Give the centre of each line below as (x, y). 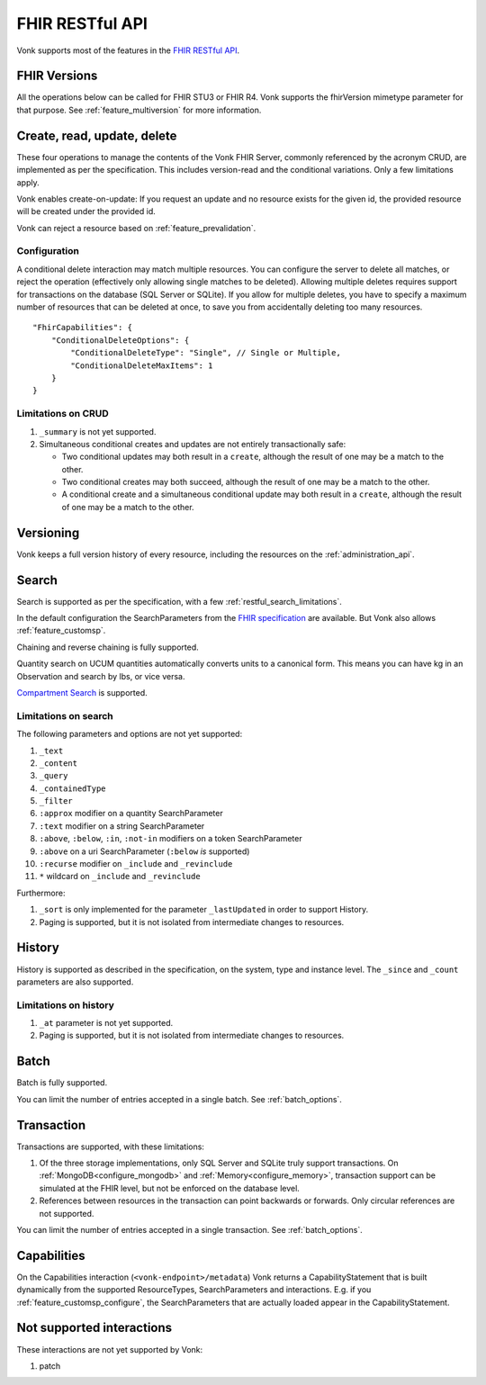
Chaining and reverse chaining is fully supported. (108, 647)
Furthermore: (41, 893)
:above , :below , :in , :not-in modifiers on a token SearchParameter (171, 839)
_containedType (73, 788)
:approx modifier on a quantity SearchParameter (131, 814)
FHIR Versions (57, 76)
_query (54, 776)
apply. (28, 182)
